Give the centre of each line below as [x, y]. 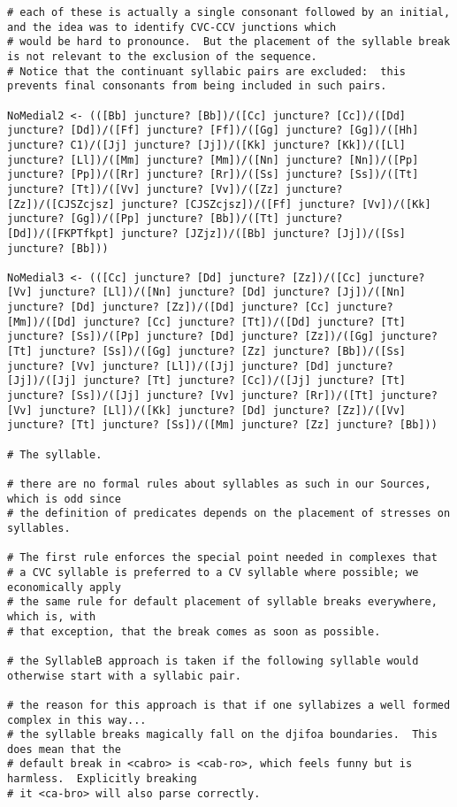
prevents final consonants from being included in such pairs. [197, 86]
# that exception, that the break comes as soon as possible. [194, 631]
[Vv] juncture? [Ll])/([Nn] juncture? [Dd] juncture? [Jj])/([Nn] [207, 292]
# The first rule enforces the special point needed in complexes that [222, 558]
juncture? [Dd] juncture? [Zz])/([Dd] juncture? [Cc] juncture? [200, 307]
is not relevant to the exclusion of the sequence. [162, 56]
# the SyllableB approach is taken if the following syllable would [213, 661]
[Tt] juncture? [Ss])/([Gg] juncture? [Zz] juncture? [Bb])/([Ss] [207, 352]
